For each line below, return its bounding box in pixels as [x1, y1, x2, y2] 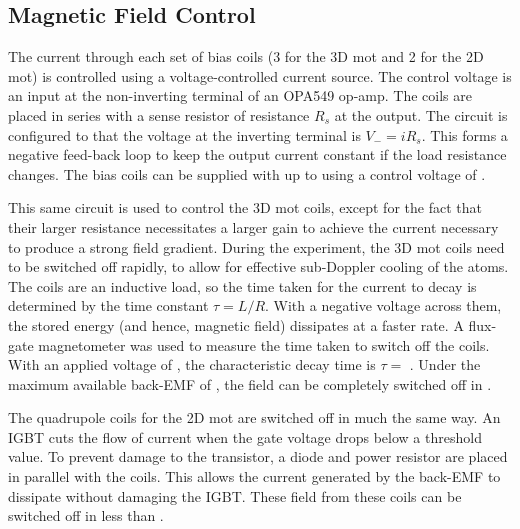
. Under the [409, 354, 481, 375]
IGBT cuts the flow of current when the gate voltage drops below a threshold [8, 426, 482, 447]
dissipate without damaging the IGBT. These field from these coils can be [8, 485, 462, 506]
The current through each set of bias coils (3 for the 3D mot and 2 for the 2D [8, 46, 484, 67]
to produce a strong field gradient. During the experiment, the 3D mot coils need [8, 236, 505, 257]
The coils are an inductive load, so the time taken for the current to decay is [8, 275, 477, 296]
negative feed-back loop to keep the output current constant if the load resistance [8, 144, 507, 165]
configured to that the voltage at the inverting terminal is [8, 124, 361, 145]
